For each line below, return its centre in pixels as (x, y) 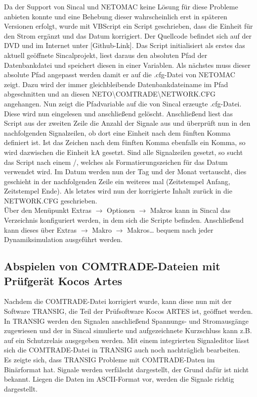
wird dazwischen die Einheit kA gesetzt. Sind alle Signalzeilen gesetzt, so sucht (124, 152)
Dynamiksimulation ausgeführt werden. (64, 239)
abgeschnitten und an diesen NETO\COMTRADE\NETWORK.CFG (110, 94)
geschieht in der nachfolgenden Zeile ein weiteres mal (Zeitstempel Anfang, (117, 181)
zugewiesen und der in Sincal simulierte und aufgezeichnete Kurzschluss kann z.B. (128, 330)
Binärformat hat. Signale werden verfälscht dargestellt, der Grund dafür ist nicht (127, 369)
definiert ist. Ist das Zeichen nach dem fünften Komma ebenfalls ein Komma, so (125, 142)
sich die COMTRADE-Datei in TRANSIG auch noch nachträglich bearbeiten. (122, 350)
